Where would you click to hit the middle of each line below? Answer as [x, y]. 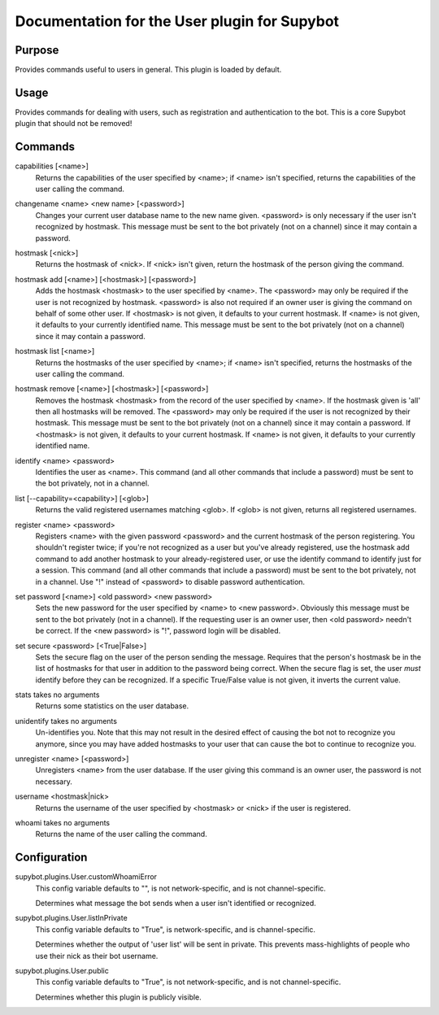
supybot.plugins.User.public [62, 971]
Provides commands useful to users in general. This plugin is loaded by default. [148, 70]
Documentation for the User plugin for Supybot [177, 21]
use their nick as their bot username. [97, 956]
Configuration [51, 858]
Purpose [37, 50]
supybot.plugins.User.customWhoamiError [86, 877]
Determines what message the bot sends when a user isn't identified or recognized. [176, 904]
